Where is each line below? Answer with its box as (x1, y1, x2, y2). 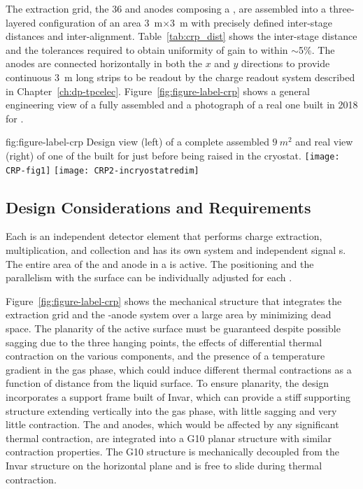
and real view (295, 134, 353, 149)
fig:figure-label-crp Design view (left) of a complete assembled (6, 134, 269, 149)
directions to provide (241, 56, 330, 71)
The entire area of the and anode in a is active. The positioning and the (6, 256, 314, 271)
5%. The (299, 42, 335, 57)
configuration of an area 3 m (38, 15, 163, 29)
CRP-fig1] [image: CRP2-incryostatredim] (6, 165, 199, 176)
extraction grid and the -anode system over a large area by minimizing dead (6, 307, 332, 322)
